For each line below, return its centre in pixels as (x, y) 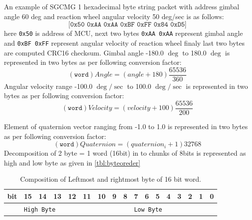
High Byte (40, 209)
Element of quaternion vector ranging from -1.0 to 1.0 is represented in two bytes (126, 126)
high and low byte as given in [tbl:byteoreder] (72, 162)
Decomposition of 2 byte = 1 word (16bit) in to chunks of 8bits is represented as (125, 153)
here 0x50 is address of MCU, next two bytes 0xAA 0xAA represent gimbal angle (124, 33)
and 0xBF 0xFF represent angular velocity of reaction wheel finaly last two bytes (125, 42)
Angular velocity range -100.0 (48, 86)
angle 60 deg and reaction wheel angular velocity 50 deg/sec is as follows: (114, 16)
